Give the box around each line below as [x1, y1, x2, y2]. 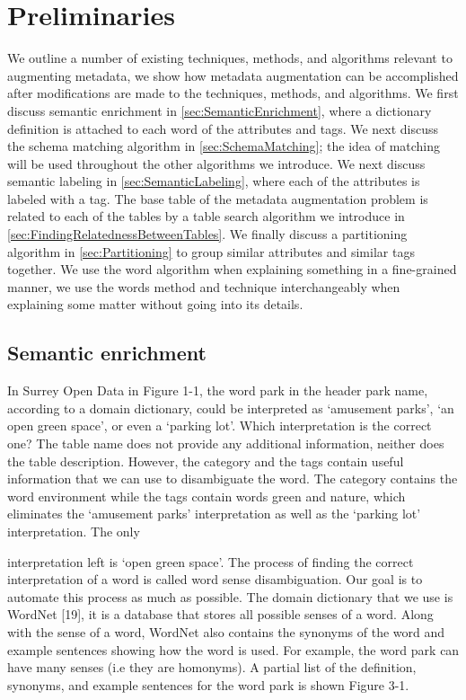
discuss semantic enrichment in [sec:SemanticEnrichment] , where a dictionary [7, 101, 432, 120]
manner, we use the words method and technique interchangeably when [7, 277, 400, 296]
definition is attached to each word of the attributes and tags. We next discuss [7, 119, 439, 137]
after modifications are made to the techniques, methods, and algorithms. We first [7, 84, 459, 102]
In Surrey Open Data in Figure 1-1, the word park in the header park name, [7, 381, 428, 400]
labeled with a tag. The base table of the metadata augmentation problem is [7, 189, 428, 208]
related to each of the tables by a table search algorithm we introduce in [7, 207, 405, 226]
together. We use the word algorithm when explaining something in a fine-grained [7, 260, 457, 279]
